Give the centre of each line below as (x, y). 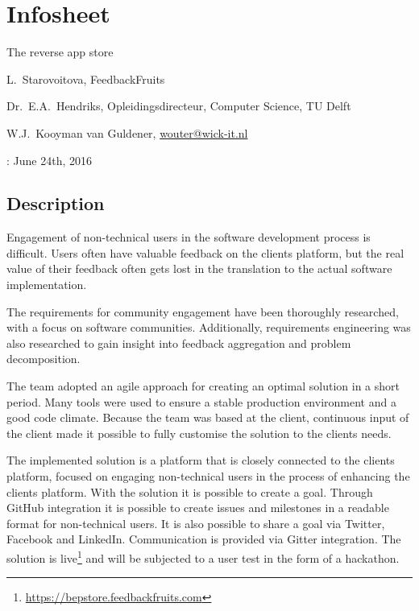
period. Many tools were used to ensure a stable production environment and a (201, 401)
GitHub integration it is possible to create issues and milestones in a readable (198, 508)
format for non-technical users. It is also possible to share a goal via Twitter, (196, 523)
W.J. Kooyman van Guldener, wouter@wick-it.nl (127, 132)
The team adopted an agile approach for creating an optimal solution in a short (203, 386)
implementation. (47, 285)
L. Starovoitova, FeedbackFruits (86, 78)
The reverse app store (60, 52)
